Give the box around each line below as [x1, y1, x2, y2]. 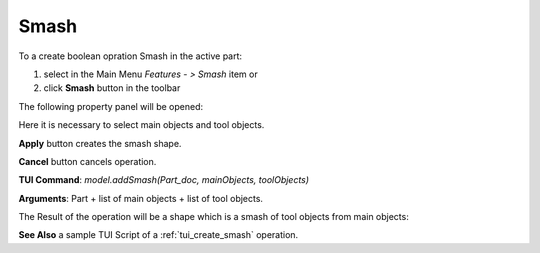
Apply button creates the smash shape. [18, 137, 182, 149]
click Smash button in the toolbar [43, 82, 181, 94]
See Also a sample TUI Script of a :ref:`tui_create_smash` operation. [18, 229, 299, 241]
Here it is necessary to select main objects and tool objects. [18, 119, 265, 131]
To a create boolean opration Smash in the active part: [18, 50, 243, 62]
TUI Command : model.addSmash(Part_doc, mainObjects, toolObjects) [18, 174, 310, 186]
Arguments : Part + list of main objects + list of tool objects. [18, 192, 264, 204]
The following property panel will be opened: [18, 100, 204, 112]
